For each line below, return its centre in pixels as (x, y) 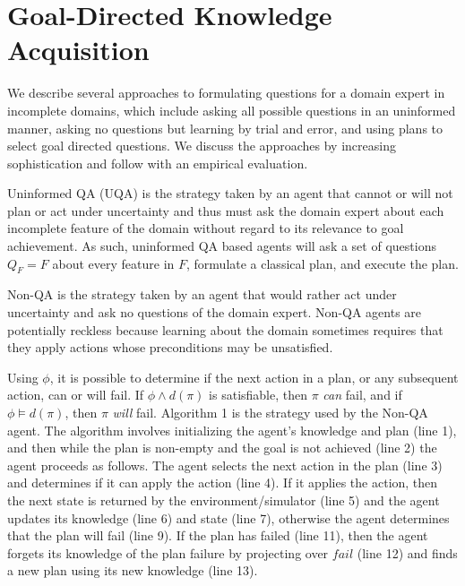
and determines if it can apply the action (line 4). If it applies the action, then (223, 483)
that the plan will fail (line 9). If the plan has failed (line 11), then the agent (218, 535)
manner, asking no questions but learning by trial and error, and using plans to (225, 128)
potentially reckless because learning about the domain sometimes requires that (225, 329)
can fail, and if (362, 395)
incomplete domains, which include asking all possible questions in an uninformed (232, 110)
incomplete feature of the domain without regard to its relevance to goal (206, 228)
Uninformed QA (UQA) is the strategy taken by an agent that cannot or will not (230, 193)
